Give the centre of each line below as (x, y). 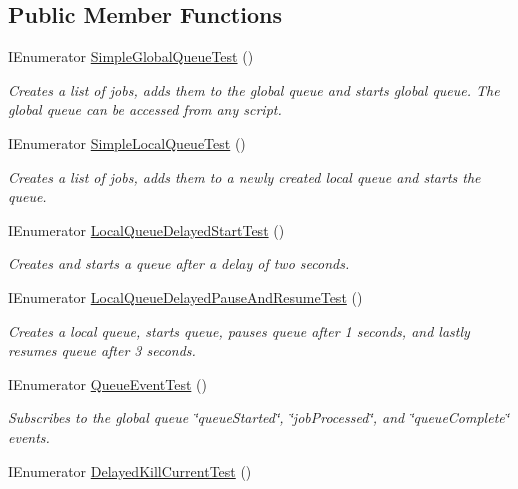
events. (29, 436)
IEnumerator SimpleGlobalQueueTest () (131, 56)
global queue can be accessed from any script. (145, 109)
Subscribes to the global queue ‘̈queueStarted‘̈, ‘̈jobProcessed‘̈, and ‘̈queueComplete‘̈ (259, 417)
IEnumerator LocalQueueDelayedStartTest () (146, 229)
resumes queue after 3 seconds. (102, 350)
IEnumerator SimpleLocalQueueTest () (127, 142)
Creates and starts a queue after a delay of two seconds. (179, 263)
